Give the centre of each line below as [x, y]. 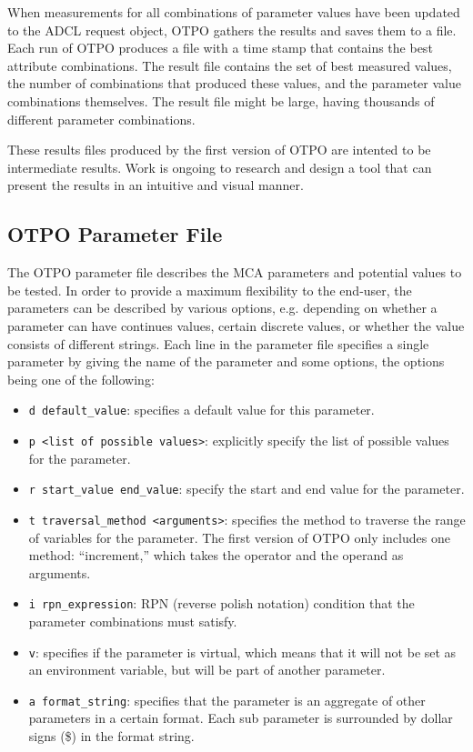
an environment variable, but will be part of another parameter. [207, 670]
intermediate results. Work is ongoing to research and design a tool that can [220, 167]
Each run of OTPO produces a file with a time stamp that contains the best [220, 48]
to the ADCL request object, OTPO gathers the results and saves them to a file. [232, 30]
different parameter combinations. [101, 119]
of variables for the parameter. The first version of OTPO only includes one [239, 537]
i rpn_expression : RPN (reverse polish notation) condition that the [221, 603]
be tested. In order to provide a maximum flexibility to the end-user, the [210, 290]
